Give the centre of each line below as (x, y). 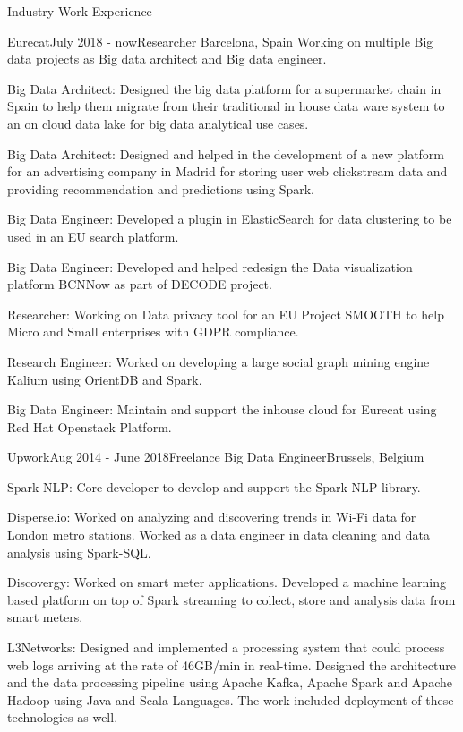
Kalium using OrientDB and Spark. (105, 379)
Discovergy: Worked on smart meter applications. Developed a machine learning (227, 582)
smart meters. (45, 617)
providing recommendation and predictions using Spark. (161, 188)
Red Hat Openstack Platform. (90, 426)
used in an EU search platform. (93, 236)
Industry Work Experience (80, 11)
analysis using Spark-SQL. (79, 552)
